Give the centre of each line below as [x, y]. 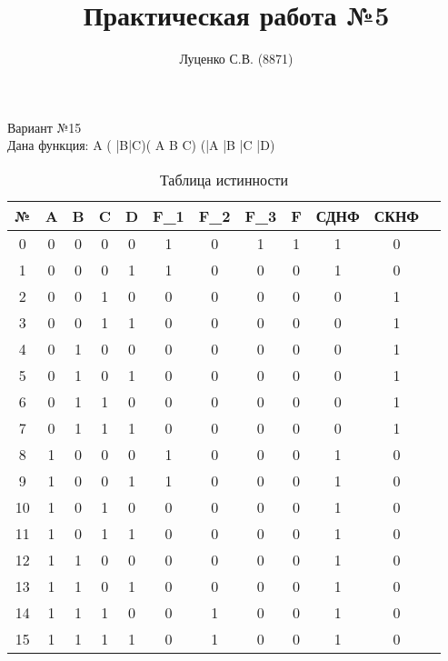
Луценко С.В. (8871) [236, 59]
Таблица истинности [224, 179]
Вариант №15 [45, 127]
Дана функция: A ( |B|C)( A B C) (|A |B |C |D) [141, 145]
